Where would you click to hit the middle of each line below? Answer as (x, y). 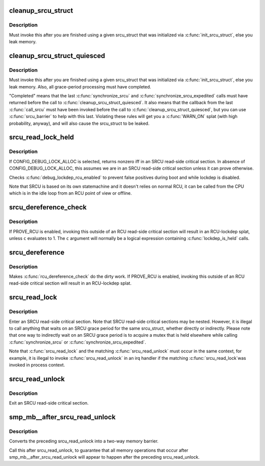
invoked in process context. (37, 365)
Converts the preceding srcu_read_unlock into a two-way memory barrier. (84, 441)
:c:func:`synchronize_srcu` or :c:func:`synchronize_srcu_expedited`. (78, 342)
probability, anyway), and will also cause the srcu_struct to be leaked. (79, 123)
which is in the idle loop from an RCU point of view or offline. (70, 193)
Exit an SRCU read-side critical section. (49, 403)
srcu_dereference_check (48, 207)
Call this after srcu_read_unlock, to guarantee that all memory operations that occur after (99, 450)
